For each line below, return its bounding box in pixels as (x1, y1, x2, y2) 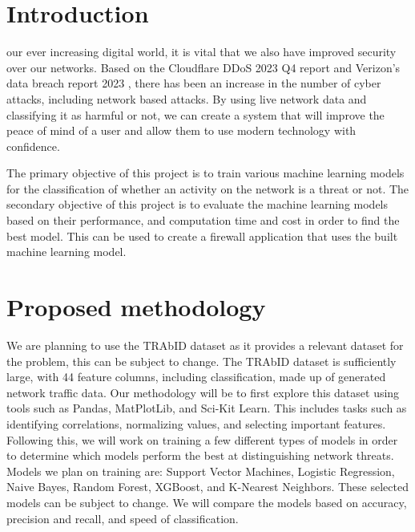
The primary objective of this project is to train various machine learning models (6, 164, 405, 181)
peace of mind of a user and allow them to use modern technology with (6, 122, 357, 139)
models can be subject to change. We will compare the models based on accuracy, (6, 493, 407, 510)
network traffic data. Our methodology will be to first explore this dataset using (6, 384, 400, 400)
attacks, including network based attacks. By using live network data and (6, 90, 367, 107)
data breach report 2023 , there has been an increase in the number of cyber (6, 75, 381, 91)
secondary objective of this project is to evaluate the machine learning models (6, 196, 389, 213)
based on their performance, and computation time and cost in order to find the (6, 212, 400, 229)
